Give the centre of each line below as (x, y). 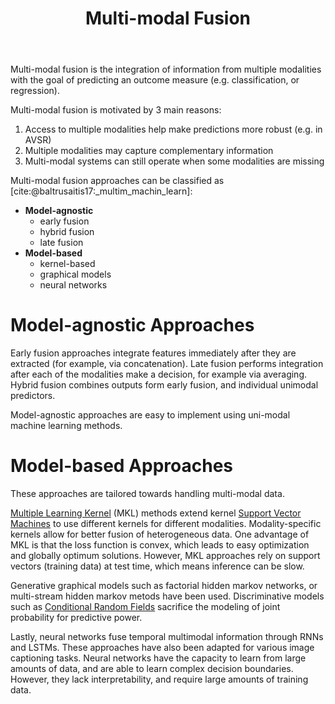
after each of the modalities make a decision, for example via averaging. (159, 374)
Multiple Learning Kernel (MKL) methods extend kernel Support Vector (156, 513)
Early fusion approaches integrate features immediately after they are (153, 353)
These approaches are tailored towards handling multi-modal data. (147, 494)
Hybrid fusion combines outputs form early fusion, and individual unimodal (164, 385)
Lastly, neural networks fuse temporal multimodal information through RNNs (167, 637)
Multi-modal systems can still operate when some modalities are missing (174, 161)
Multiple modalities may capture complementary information (149, 151)
